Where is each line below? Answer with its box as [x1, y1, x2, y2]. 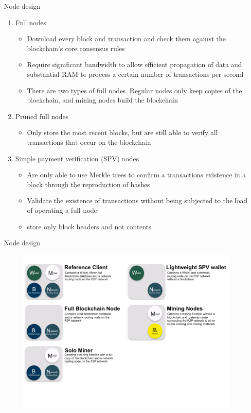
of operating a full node [27, 205, 97, 215]
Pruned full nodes [15, 111, 69, 121]
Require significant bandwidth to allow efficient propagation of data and [27, 59, 242, 69]
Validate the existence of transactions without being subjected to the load [27, 195, 248, 206]
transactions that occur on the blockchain [27, 137, 151, 147]
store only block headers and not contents [27, 221, 152, 231]
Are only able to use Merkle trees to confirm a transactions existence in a [27, 170, 246, 180]
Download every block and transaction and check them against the [27, 34, 226, 44]
